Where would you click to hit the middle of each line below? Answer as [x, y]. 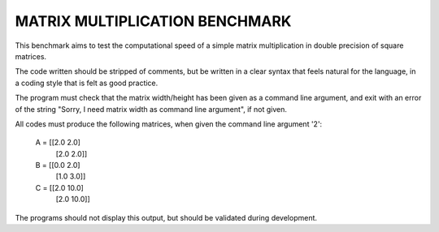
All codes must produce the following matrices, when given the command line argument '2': [169, 124]
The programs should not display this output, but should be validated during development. [166, 217]
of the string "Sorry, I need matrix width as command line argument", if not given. [151, 109]
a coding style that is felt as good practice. [87, 83]
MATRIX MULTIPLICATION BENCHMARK [153, 21]
